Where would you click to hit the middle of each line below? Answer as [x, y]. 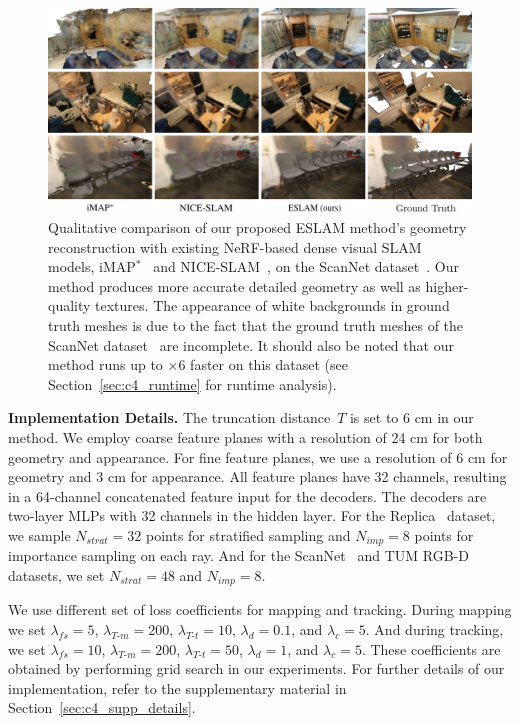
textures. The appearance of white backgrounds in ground [272, 305]
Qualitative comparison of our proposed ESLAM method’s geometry [257, 226]
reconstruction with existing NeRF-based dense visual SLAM [235, 246]
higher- [447, 285]
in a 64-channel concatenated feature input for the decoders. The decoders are [247, 495]
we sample [39, 534]
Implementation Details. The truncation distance [169, 417]
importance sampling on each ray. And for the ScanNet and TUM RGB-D [238, 555]
